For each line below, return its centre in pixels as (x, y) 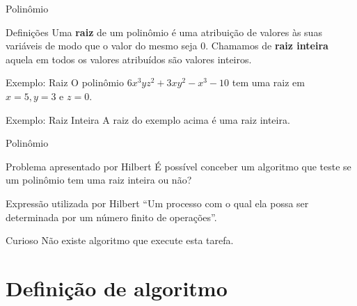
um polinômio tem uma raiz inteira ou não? (99, 180)
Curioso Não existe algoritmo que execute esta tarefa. (120, 240)
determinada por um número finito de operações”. (111, 217)
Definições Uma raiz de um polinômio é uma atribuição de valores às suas (164, 32)
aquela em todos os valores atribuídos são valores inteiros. (129, 59)
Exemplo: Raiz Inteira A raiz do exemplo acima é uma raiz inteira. (148, 119)
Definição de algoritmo (117, 288)
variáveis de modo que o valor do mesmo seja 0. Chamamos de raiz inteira (167, 46)
